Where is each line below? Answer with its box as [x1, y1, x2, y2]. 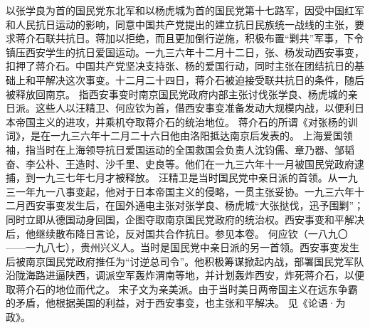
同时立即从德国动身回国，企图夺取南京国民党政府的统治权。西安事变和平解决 [6, 211, 364, 226]
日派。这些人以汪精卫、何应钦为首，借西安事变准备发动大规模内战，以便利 [6, 100, 354, 115]
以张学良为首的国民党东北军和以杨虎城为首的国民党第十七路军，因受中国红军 [6, 3, 364, 17]
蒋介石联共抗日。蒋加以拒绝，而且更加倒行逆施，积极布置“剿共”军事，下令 [15, 31, 364, 46]
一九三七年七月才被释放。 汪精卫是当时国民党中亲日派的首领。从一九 [35, 170, 358, 185]
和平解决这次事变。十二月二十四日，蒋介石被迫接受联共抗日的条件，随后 [25, 72, 364, 87]
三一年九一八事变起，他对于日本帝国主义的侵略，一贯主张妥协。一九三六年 [6, 184, 354, 199]
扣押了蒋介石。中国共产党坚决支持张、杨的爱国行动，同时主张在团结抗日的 [6, 58, 354, 73]
